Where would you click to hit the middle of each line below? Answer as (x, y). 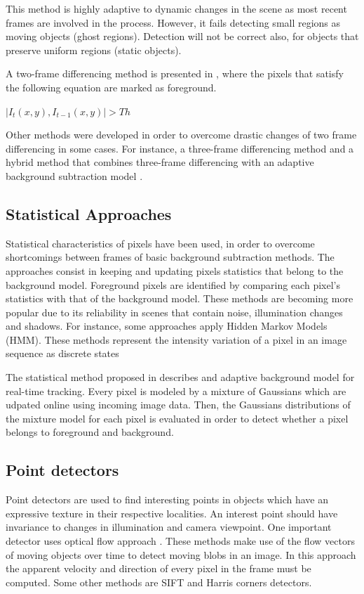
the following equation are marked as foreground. (111, 87)
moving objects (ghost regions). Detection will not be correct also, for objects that (182, 36)
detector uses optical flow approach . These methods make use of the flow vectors (180, 541)
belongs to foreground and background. (90, 432)
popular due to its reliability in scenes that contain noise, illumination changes (174, 312)
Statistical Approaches (89, 213)
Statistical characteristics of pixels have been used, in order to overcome (160, 243)
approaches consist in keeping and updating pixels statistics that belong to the (175, 270)
